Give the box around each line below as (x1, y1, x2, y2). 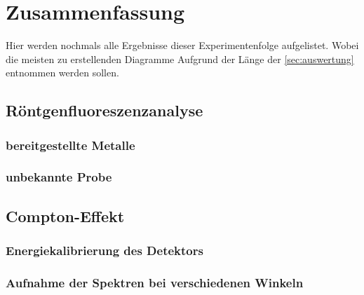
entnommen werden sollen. (6, 65, 119, 80)
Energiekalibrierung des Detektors (6, 242, 203, 259)
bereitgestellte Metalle (6, 136, 135, 153)
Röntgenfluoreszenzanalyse (6, 100, 203, 121)
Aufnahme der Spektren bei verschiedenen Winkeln (6, 273, 304, 291)
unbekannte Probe (6, 168, 112, 186)
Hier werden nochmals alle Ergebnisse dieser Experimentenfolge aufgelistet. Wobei (6, 38, 359, 53)
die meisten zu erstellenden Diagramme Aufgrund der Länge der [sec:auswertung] (6, 51, 354, 66)
